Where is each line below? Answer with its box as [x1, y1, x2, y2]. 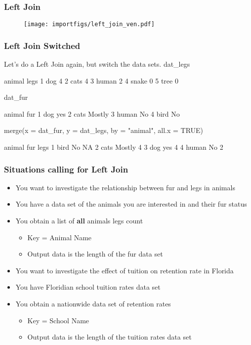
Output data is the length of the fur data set [27, 249, 163, 259]
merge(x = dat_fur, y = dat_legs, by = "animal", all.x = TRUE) [4, 125, 204, 135]
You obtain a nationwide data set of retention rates [15, 299, 171, 309]
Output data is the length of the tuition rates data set [27, 332, 192, 342]
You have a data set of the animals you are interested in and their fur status [15, 199, 247, 209]
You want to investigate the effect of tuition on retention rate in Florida [15, 265, 234, 275]
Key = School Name [27, 315, 89, 325]
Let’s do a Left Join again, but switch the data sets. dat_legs [4, 59, 190, 69]
